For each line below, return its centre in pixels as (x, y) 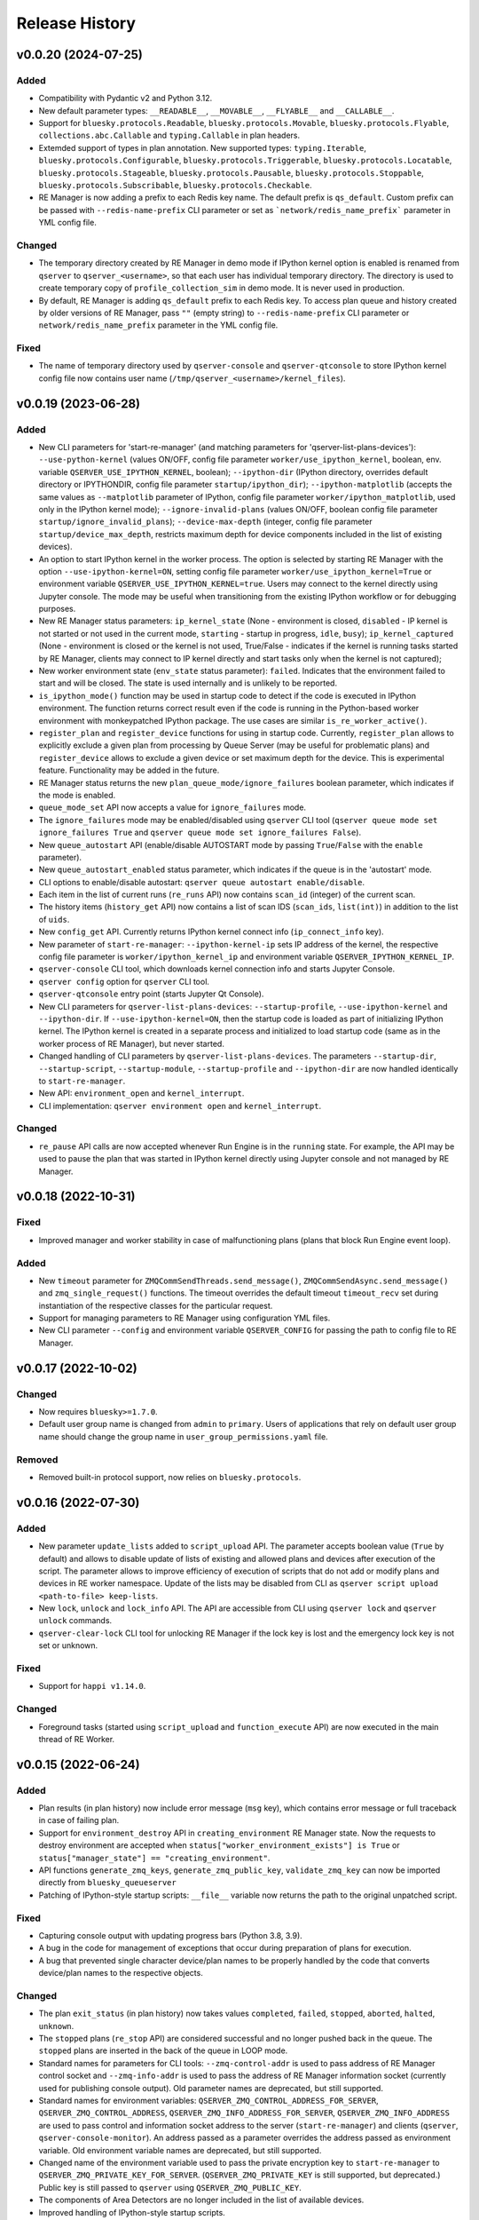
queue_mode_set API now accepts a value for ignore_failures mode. (172, 807)
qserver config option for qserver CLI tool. (124, 981)
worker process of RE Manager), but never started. (132, 1043)
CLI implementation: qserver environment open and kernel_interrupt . (180, 1106)
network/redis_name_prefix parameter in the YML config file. (158, 325)
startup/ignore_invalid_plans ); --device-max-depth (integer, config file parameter (205, 522)
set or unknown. (68, 1645)
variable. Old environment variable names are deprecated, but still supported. (180, 2150)
